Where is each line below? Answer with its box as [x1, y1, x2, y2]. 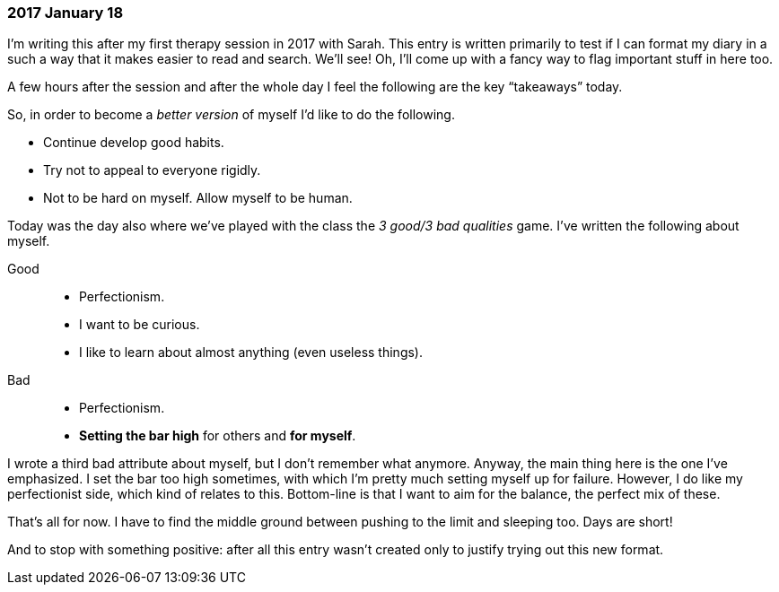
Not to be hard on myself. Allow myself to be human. [43, 190, 353, 206]
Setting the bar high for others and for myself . [79, 428, 356, 444]
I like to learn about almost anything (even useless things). [79, 344, 423, 361]
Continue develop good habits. [43, 135, 224, 151]
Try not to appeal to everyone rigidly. [43, 162, 261, 178]
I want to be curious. [79, 317, 200, 333]
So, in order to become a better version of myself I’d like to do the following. [7, 107, 455, 123]
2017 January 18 [7, 4, 124, 22]
